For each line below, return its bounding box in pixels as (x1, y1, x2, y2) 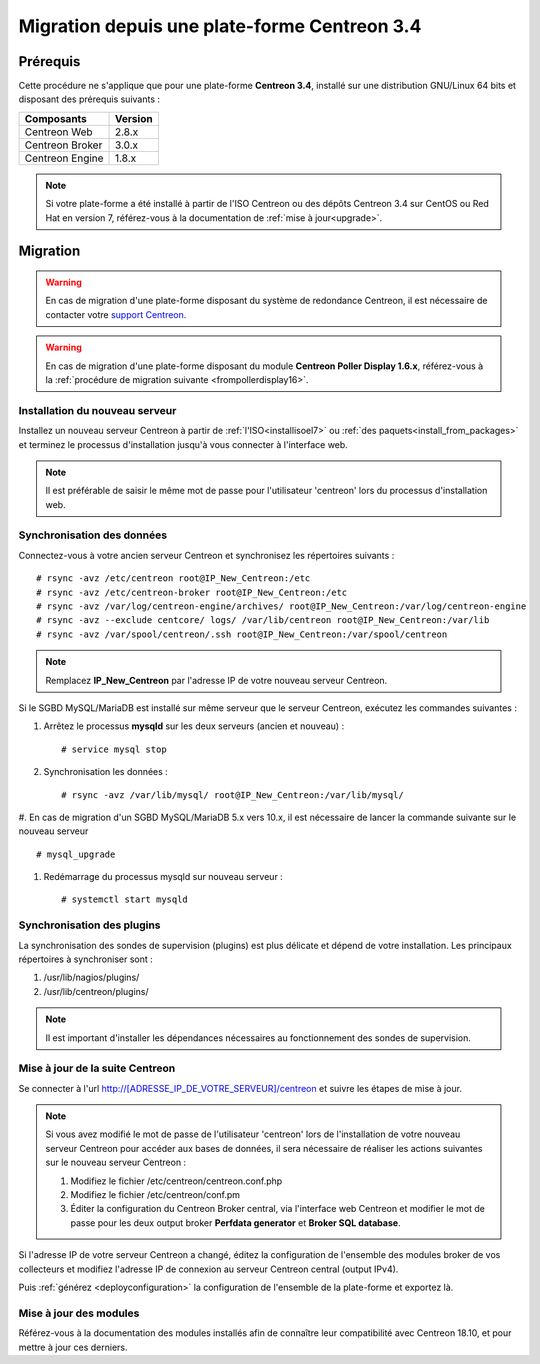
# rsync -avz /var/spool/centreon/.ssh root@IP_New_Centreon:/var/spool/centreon (36, 628, 448, 640)
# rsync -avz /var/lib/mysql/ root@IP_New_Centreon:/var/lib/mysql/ (61, 789, 404, 800)
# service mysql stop (61, 743, 167, 755)
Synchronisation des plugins (18, 918, 161, 932)
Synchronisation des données (18, 528, 168, 542)
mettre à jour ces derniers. (18, 1341, 129, 1353)
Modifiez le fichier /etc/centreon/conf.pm (70, 1189, 240, 1201)
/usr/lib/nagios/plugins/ (43, 971, 140, 984)
